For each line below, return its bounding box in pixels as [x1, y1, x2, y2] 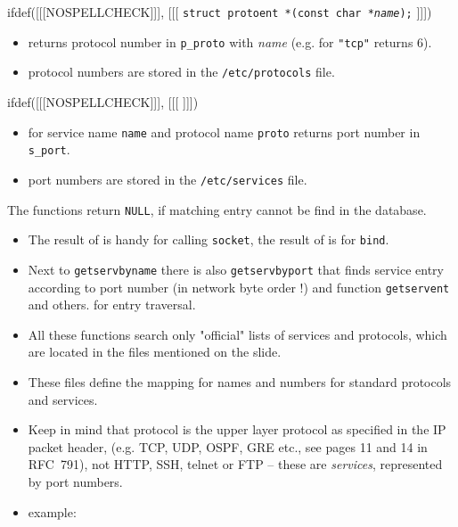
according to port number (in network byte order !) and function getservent [28, 277, 450, 296]
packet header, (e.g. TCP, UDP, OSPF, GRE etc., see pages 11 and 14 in [28, 437, 428, 456]
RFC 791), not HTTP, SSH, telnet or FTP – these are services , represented [28, 455, 443, 473]
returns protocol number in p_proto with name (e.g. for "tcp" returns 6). [28, 32, 432, 51]
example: [28, 502, 77, 521]
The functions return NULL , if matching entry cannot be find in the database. [7, 200, 427, 218]
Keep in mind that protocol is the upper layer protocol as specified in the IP [28, 420, 446, 439]
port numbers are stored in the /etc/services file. [28, 169, 307, 188]
